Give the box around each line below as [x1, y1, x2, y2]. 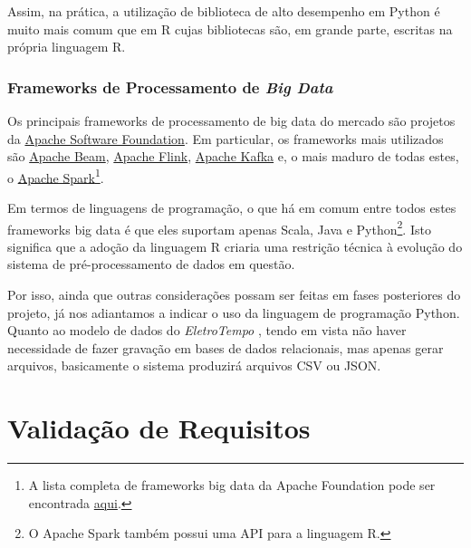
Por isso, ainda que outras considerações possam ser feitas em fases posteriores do [7, 285, 461, 304]
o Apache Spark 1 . [7, 165, 104, 187]
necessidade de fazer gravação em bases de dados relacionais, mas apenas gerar [7, 338, 444, 357]
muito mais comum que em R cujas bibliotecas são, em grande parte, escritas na [7, 19, 453, 38]
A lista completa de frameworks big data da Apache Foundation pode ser [28, 476, 436, 495]
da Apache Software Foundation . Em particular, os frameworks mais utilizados [7, 129, 444, 148]
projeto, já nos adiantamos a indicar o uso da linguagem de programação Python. [7, 303, 460, 322]
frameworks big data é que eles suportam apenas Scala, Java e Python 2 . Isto [7, 216, 431, 238]
